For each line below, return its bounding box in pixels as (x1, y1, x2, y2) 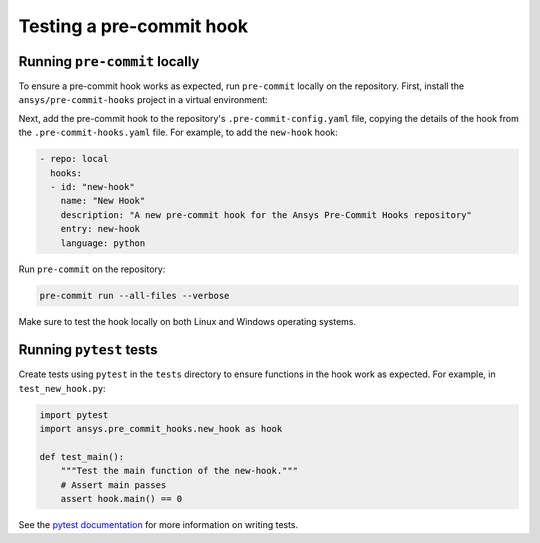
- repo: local (39, 153, 109, 165)
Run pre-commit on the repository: (18, 263, 166, 275)
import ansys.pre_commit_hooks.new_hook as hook (39, 423, 283, 435)
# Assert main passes (60, 479, 167, 490)
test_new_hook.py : (18, 382, 106, 394)
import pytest (39, 409, 109, 420)
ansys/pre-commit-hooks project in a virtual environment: (18, 94, 269, 106)
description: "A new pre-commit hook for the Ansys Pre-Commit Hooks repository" (60, 209, 472, 220)
